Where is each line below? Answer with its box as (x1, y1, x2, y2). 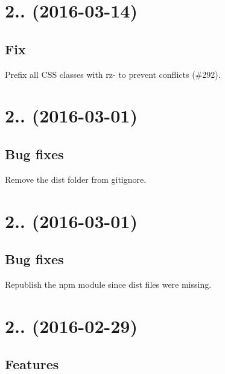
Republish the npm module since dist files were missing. (5, 277, 212, 290)
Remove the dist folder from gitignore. (5, 173, 147, 185)
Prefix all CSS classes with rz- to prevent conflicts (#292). (5, 68, 221, 80)
